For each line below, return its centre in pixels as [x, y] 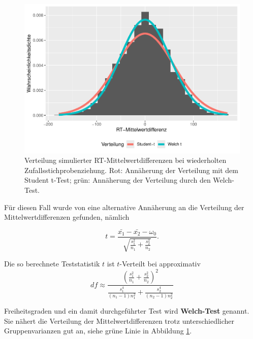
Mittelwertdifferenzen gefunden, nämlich [67, 217]
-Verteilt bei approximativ [160, 264]
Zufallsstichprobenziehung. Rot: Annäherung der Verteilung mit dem [131, 170]
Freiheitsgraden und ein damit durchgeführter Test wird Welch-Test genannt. [127, 311]
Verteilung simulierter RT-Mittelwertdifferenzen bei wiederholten [125, 160]
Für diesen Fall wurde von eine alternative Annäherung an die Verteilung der [124, 207]
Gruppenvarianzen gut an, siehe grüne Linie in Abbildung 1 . [98, 331]
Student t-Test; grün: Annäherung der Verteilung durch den [118, 180]
